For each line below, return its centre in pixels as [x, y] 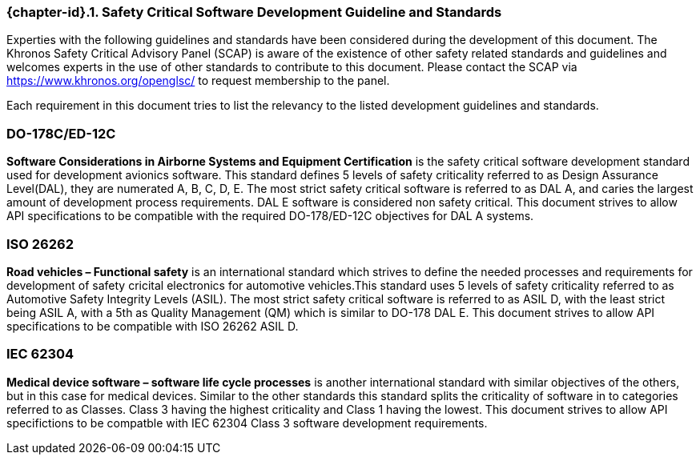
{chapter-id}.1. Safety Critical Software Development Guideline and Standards [254, 12]
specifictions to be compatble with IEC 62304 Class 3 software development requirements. [247, 423]
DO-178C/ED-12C [61, 133]
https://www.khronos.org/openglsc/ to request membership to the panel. [198, 81]
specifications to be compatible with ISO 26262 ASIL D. [153, 326]
